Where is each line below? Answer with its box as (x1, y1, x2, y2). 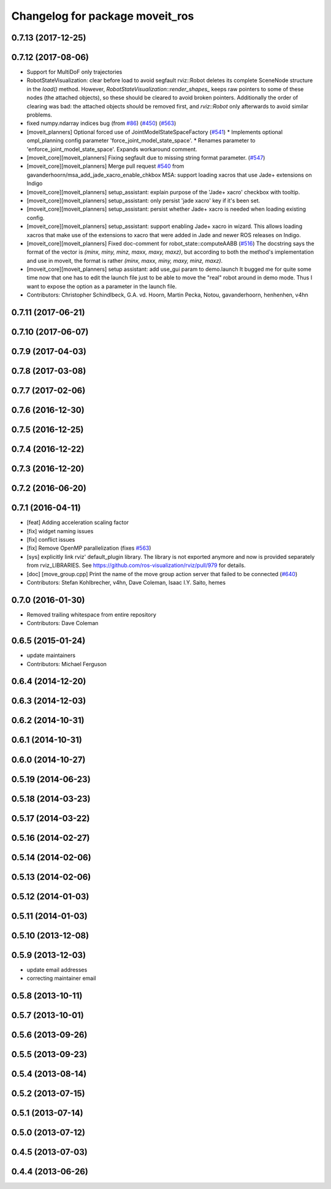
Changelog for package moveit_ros (11, 9, 194, 23)
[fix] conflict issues (26, 536, 75, 544)
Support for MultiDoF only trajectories (26, 68, 123, 76)
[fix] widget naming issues (26, 527, 94, 534)
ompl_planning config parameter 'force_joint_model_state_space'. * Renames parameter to (26, 137, 256, 144)
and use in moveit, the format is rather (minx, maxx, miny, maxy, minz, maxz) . (26, 257, 223, 264)
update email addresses (26, 966, 88, 973)
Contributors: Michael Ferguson (26, 660, 107, 667)
